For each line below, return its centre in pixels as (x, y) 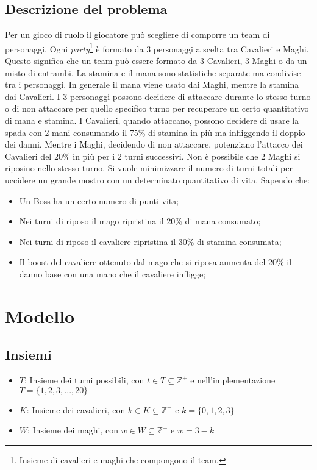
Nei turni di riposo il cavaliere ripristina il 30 (103, 241)
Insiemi (28, 354)
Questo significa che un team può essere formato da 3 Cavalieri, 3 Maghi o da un (156, 61)
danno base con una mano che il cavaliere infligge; (112, 273)
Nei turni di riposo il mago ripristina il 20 (97, 221)
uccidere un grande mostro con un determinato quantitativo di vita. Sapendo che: (157, 180)
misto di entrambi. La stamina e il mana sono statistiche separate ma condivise (153, 72)
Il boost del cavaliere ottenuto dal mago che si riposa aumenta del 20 (148, 262)
